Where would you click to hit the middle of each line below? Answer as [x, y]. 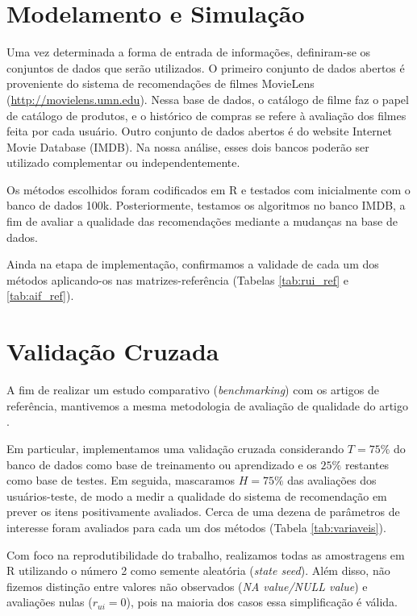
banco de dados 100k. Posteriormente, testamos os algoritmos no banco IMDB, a [206, 205]
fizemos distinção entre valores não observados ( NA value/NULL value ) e [187, 586]
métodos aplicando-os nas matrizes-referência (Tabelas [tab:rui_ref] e [178, 279]
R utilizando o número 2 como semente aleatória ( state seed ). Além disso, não [198, 570]
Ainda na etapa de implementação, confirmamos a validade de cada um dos [193, 264]
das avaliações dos [332, 480]
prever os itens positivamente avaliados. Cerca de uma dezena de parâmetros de [203, 512]
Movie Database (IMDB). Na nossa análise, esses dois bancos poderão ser [188, 146]
